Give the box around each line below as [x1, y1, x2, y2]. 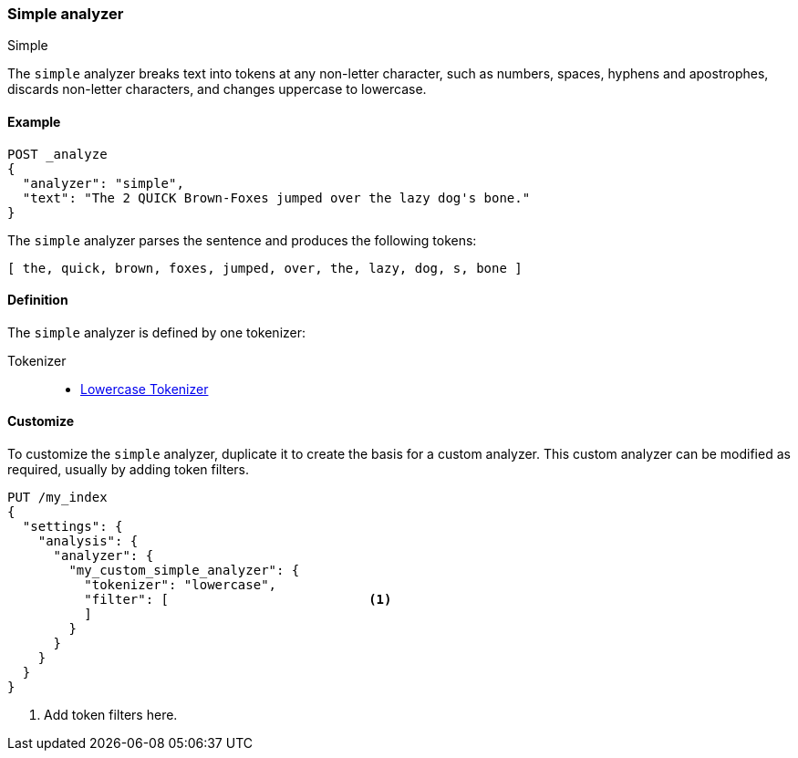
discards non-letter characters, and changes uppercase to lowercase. [7, 81, 427, 98]
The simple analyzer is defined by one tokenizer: [7, 324, 306, 340]
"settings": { [22, 519, 123, 535]
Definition [7, 292, 68, 308]
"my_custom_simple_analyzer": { [68, 563, 300, 578]
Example [7, 113, 61, 130]
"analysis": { [37, 534, 139, 549]
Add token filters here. [44, 707, 178, 723]
